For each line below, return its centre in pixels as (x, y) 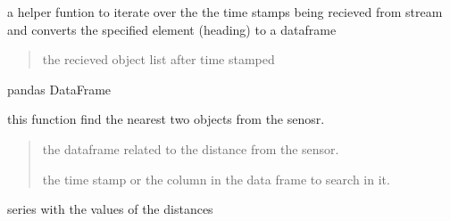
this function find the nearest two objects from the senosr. (166, 119)
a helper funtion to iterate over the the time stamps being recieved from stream (225, 12)
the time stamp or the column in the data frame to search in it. (216, 179)
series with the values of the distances (110, 209)
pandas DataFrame (59, 89)
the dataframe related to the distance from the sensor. (191, 148)
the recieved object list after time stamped (158, 59)
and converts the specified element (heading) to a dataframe (172, 29)
